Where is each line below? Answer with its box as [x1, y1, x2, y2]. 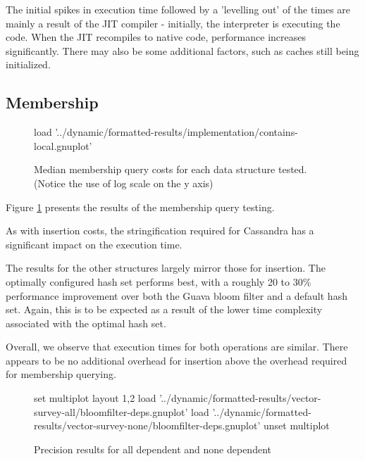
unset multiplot [263, 418, 330, 433]
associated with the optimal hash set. [6, 315, 166, 330]
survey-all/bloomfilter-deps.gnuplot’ [34, 404, 188, 419]
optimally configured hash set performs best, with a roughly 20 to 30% [6, 274, 311, 289]
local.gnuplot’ [34, 138, 92, 153]
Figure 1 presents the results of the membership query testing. [6, 199, 275, 214]
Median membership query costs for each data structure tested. [34, 162, 307, 177]
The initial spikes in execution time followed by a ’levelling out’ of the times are [6, 2, 351, 16]
